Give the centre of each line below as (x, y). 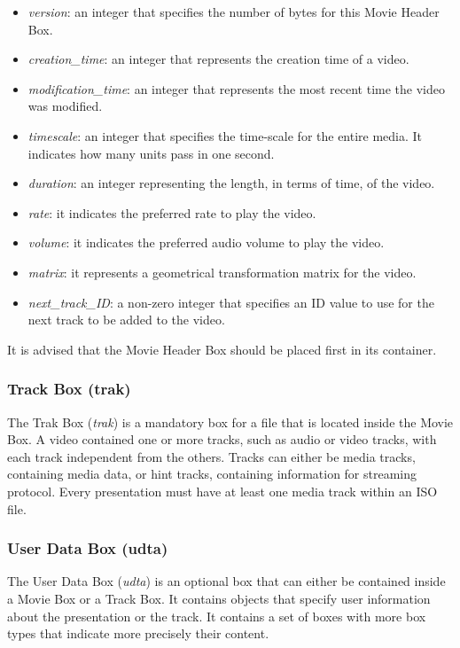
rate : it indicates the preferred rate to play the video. (172, 212)
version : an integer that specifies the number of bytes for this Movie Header (234, 12)
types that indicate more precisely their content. (138, 633)
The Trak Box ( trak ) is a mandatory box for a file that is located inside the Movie (230, 422)
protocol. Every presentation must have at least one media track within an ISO (222, 491)
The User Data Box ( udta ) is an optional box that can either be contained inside (226, 581)
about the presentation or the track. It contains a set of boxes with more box (217, 616)
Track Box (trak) (69, 389)
